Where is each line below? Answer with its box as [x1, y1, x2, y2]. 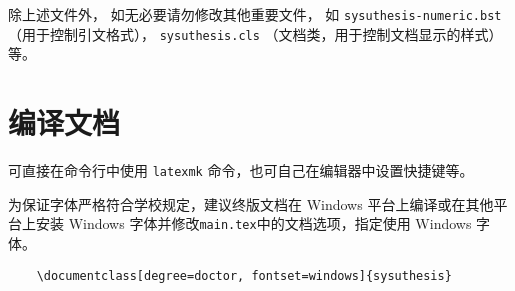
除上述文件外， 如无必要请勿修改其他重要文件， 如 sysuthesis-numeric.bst [8, 4, 502, 24]
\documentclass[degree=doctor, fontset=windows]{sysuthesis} [36, 268, 452, 283]
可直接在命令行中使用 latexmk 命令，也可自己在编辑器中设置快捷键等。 [8, 160, 474, 181]
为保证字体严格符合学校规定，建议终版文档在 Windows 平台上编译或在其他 [8, 193, 494, 214]
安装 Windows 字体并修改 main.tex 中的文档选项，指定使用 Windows [35, 213, 472, 234]
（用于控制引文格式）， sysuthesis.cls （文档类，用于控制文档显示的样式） [8, 23, 503, 44]
